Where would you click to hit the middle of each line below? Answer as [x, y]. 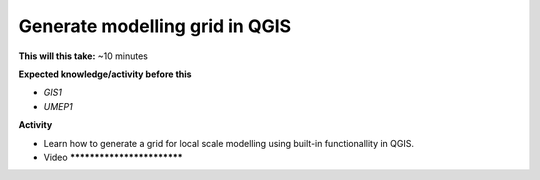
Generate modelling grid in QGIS [155, 26]
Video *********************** [113, 157]
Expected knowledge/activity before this [105, 74]
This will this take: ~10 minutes [83, 56]
